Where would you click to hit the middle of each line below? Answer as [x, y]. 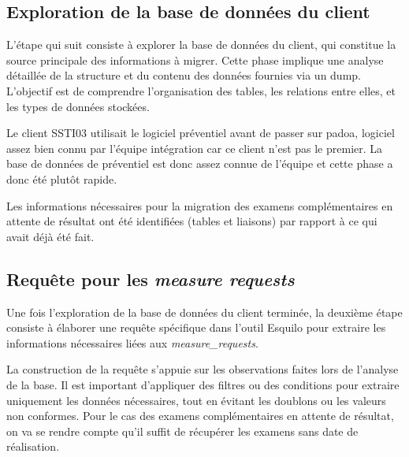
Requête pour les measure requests [151, 279]
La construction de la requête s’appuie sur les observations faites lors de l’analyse [203, 369]
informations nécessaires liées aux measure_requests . [132, 342]
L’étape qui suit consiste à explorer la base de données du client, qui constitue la [201, 45]
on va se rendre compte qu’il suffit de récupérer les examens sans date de [182, 431]
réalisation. [33, 446]
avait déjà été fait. [50, 236]
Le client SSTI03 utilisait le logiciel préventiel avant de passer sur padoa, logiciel [201, 133]
